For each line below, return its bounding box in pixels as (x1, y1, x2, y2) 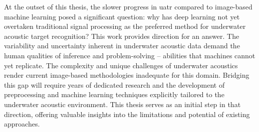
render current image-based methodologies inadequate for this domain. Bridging (4, 70, 249, 80)
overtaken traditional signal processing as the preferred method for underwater (4, 21, 246, 31)
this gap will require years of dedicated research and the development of (4, 79, 225, 90)
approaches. (4, 119, 40, 129)
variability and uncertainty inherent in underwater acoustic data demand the (4, 40, 240, 51)
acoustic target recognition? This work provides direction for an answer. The (4, 30, 239, 41)
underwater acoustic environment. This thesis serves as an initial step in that (4, 99, 241, 109)
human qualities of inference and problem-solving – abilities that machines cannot (4, 50, 255, 60)
